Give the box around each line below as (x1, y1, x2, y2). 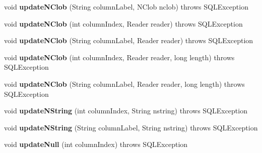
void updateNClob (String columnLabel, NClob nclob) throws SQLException (4, 2, 248, 12)
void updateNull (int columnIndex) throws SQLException (4, 139, 188, 149)
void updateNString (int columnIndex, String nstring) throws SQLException (4, 105, 247, 116)
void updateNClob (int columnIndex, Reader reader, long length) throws (4, 52, 235, 62)
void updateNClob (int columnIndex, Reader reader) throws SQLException (4, 18, 243, 29)
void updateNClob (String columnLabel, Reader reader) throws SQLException (4, 35, 253, 46)
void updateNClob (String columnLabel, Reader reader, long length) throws (4, 78, 245, 89)
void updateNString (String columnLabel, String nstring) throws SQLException (4, 122, 258, 132)
